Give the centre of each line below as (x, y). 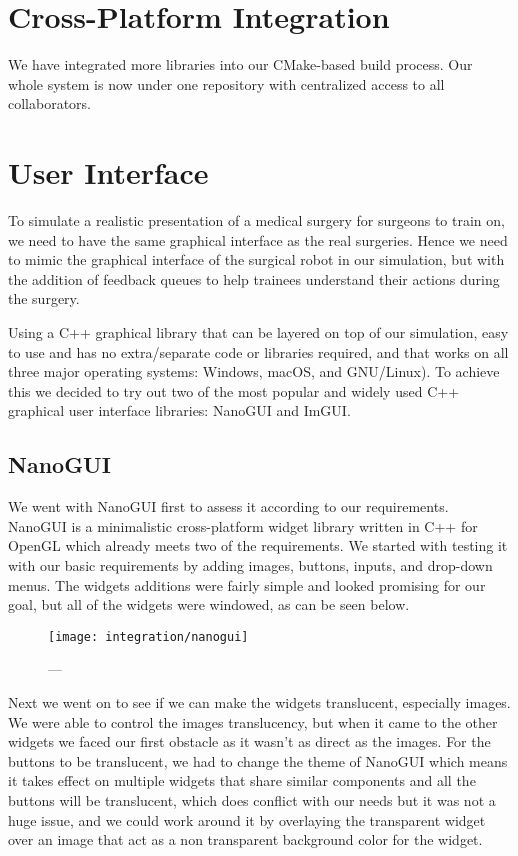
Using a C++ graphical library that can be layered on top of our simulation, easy (258, 332)
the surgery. (44, 298)
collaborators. (50, 103)
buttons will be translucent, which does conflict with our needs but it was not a (252, 799)
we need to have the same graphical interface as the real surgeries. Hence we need (258, 239)
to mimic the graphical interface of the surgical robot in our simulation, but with (256, 259)
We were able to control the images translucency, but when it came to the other (253, 721)
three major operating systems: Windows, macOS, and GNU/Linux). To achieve (254, 371)
